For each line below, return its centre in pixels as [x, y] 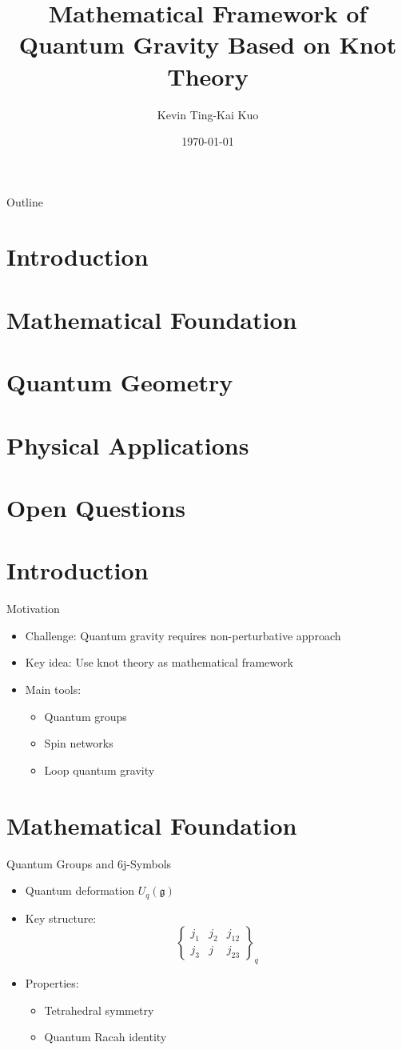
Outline [25, 201]
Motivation [33, 609]
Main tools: [53, 689]
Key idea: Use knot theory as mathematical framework [159, 662]
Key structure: [61, 918]
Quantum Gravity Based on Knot [208, 44]
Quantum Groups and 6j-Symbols [89, 863]
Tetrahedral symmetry [99, 1010]
